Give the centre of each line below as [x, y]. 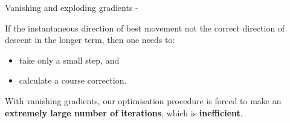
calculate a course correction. [73, 80]
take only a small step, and [69, 60]
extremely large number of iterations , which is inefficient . [124, 112]
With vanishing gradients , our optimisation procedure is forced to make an [143, 100]
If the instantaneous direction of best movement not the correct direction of [145, 28]
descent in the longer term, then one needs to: [90, 40]
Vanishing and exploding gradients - [72, 7]
